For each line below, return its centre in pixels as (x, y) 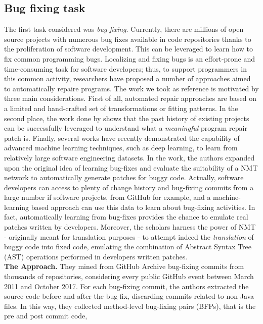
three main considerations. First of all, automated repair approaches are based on (130, 98)
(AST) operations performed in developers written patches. (96, 256)
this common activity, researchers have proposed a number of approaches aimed (127, 78)
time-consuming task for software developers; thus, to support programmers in (125, 68)
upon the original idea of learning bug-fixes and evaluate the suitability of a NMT (131, 167)
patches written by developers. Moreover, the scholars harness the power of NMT (130, 227)
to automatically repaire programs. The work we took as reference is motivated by (131, 88)
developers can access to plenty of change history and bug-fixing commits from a (129, 187)
